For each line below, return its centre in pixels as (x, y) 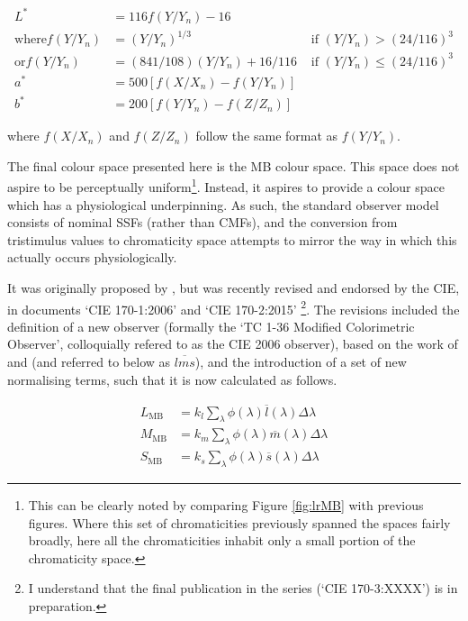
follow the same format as (267, 136)
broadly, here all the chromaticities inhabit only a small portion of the (222, 540)
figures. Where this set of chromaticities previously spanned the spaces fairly (239, 522)
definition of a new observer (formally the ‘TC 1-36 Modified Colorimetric (211, 326)
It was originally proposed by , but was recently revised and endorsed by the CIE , (234, 288)
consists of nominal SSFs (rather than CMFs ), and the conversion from (202, 222)
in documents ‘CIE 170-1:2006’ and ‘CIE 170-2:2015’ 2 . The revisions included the (234, 307)
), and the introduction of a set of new (301, 362)
